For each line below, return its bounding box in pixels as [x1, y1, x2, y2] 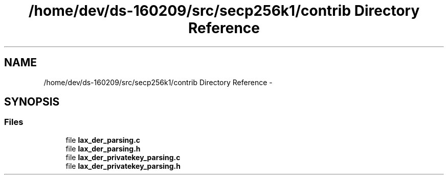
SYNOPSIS [4, 95, 60, 109]
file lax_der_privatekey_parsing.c [65, 152, 181, 162]
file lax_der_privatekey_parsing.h [65, 161, 181, 170]
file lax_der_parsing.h [65, 144, 141, 153]
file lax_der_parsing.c [65, 135, 141, 144]
